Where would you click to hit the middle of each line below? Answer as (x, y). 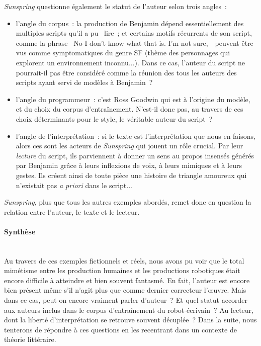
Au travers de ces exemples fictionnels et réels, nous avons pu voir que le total (124, 260)
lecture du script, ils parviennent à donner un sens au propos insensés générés (135, 155)
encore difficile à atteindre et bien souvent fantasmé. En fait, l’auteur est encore (127, 280)
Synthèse (20, 231)
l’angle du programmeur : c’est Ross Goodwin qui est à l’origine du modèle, (133, 99)
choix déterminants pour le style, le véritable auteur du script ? (114, 118)
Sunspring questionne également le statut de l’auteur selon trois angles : (115, 6)
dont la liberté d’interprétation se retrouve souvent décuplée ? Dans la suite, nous (130, 320)
